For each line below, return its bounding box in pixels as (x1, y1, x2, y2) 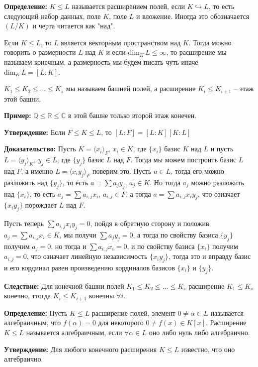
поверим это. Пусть (92, 165, 152, 176)
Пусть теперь (4, 218, 44, 229)
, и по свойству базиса (127, 241, 195, 251)
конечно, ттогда (4, 290, 51, 301)
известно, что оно (181, 344, 235, 354)
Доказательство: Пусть (4, 143, 76, 154)
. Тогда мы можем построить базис (130, 154, 237, 165)
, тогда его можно (171, 165, 224, 176)
